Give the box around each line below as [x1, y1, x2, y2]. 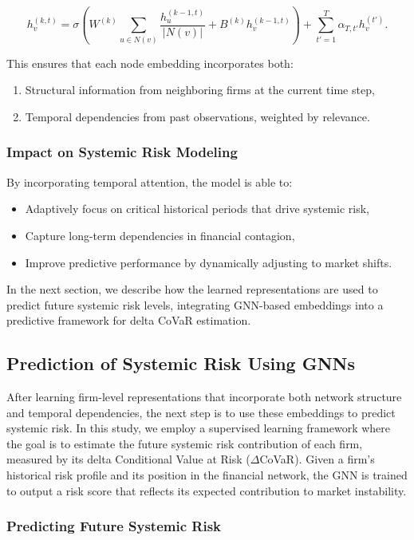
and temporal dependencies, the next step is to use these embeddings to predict [6, 404, 396, 420]
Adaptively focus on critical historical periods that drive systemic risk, [25, 200, 369, 217]
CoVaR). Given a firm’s [259, 451, 375, 467]
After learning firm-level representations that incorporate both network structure [6, 388, 402, 405]
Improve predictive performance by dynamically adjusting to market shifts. [25, 254, 392, 270]
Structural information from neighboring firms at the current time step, [25, 81, 375, 98]
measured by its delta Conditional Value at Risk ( [6, 451, 250, 467]
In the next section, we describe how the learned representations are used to [6, 281, 378, 298]
